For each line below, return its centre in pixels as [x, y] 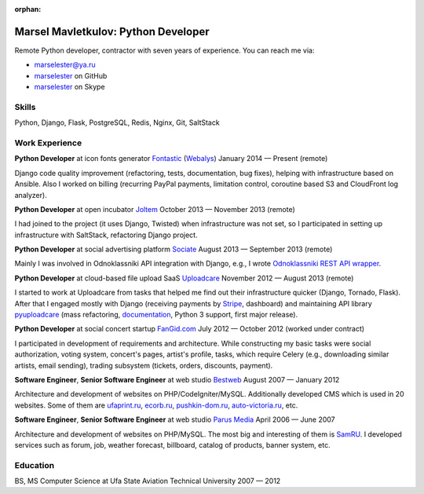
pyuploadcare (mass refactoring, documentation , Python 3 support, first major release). [156, 315]
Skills [25, 107]
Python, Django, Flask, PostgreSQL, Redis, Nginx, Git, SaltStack [117, 123]
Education [35, 465]
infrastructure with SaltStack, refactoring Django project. [106, 235]
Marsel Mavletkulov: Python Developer [112, 31]
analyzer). [31, 195]
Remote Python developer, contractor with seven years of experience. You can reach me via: [164, 50]
